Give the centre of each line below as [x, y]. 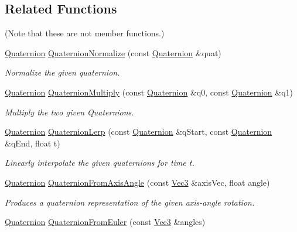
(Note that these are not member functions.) [85, 33]
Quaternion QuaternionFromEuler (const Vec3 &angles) [105, 222]
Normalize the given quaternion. [62, 72]
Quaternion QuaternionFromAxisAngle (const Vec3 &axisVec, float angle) [137, 182]
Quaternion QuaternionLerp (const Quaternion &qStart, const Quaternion [139, 132]
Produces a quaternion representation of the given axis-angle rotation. [130, 202]
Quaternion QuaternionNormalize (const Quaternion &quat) [113, 52]
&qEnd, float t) [33, 143]
